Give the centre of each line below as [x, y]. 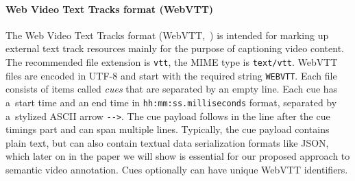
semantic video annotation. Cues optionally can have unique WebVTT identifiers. [177, 169]
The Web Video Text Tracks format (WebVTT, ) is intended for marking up [167, 35]
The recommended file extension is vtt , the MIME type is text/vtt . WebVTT [172, 61]
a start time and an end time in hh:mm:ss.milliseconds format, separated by [171, 102]
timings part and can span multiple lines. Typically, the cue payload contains [168, 129]
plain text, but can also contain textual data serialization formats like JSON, [167, 142]
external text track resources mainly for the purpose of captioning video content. [175, 48]
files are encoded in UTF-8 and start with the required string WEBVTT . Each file [171, 75]
